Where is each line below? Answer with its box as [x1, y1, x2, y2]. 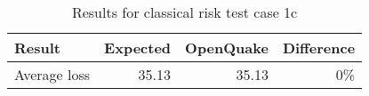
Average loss [14, 64, 91, 84]
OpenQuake [185, 37, 269, 58]
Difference [282, 37, 356, 58]
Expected [104, 37, 172, 58]
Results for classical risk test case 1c [71, 2, 298, 22]
